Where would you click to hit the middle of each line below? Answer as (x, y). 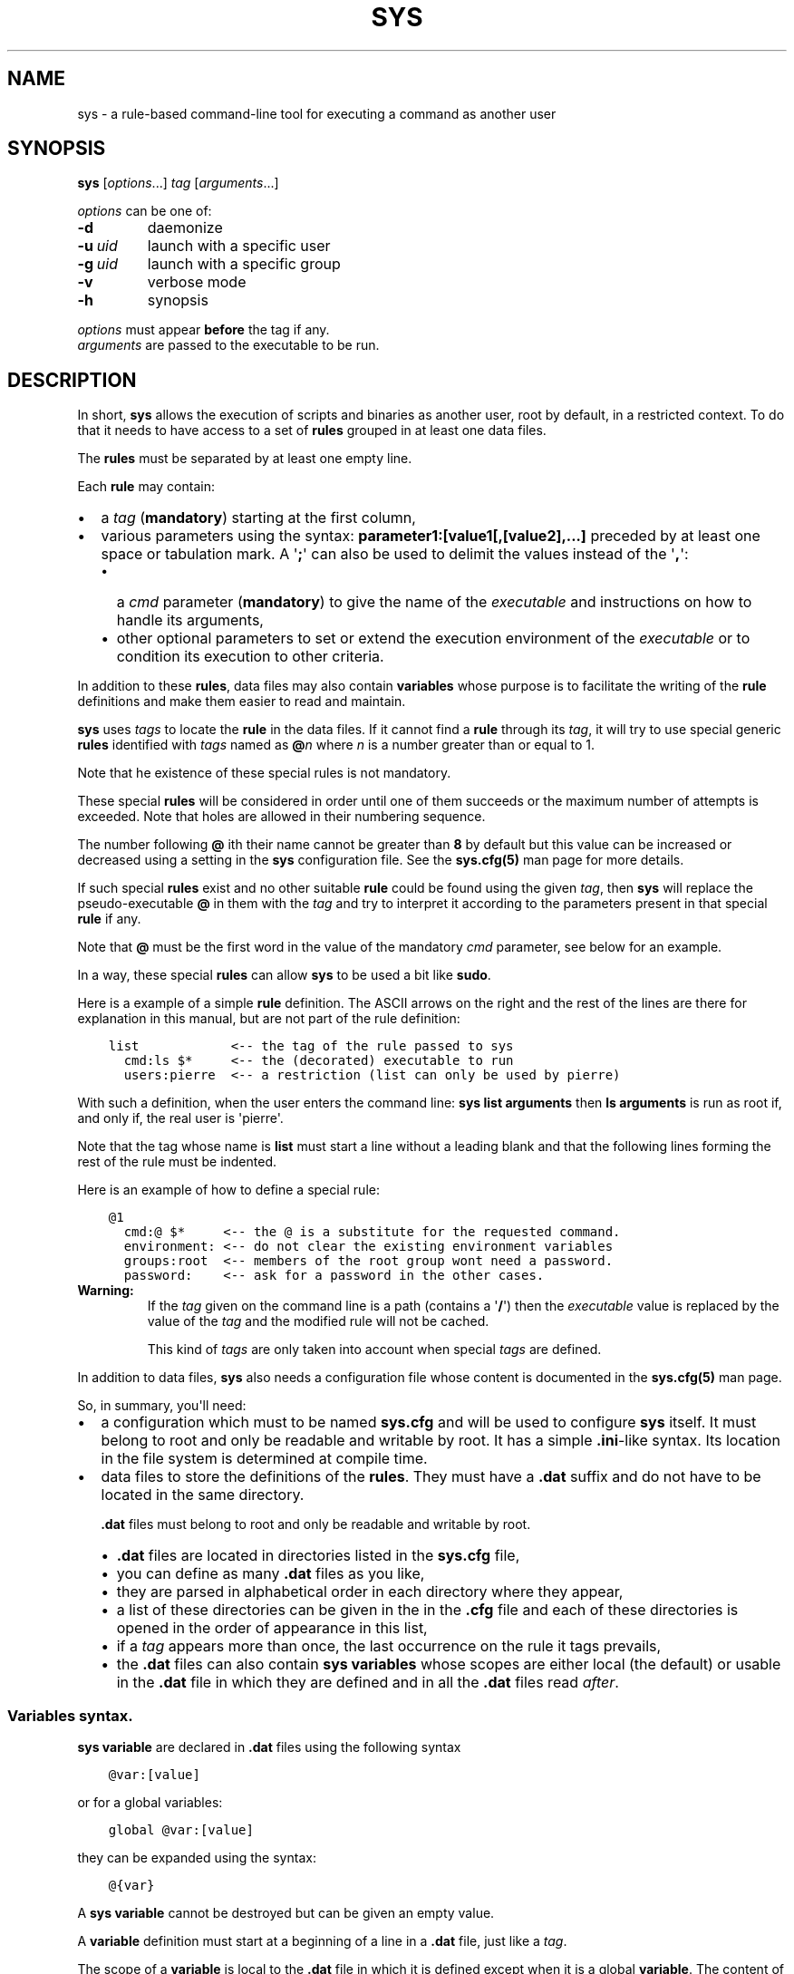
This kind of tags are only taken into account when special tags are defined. (374, 1350)
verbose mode (197, 282)
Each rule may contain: (146, 487)
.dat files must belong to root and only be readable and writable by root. (316, 1524)
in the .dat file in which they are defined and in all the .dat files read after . (368, 1683)
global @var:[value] (181, 1830)
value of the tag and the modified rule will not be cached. (318, 1321)
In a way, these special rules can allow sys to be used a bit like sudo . (284, 975)
